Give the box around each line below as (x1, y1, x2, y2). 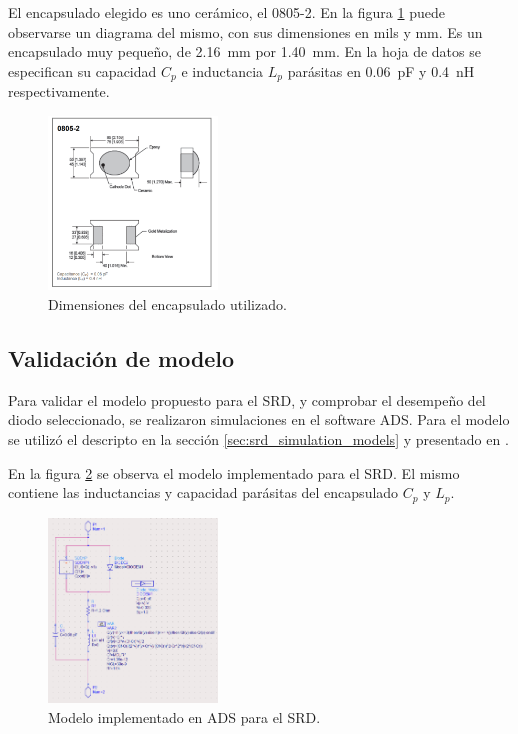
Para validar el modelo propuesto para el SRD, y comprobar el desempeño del (8, 389, 486, 410)
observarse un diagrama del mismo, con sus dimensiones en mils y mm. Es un (8, 21, 483, 42)
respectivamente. (8, 81, 110, 102)
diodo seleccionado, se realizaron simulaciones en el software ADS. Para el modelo (8, 409, 510, 430)
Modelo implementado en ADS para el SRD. (48, 707, 321, 727)
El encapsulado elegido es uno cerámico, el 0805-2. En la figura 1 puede (8, 2, 445, 22)
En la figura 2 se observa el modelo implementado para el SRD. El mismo (8, 462, 460, 483)
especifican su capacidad (8, 60, 157, 81)
